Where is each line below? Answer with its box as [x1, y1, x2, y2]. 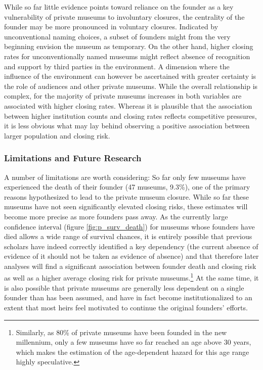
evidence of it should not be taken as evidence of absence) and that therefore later [4, 251, 259, 261]
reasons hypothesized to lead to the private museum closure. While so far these [4, 191, 249, 202]
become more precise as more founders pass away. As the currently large [4, 211, 228, 221]
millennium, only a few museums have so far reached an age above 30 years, [16, 337, 251, 347]
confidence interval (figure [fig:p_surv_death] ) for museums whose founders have [4, 221, 255, 232]
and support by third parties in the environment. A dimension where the [4, 61, 230, 71]
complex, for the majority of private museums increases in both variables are [4, 90, 242, 101]
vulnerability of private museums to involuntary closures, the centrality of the [4, 11, 245, 22]
